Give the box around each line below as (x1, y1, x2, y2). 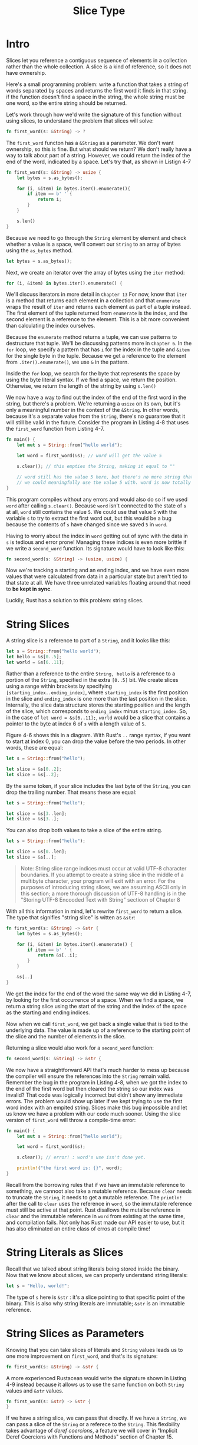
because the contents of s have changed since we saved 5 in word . (6, 520, 168, 528)
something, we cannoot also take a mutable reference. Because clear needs (6, 1187, 192, 1195)
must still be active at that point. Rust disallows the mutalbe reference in (6, 1206, 181, 1213)
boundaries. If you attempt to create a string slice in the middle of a (20, 871, 184, 878)
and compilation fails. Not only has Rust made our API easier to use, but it (6, 1219, 184, 1226)
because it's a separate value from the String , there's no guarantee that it (6, 413, 186, 420)
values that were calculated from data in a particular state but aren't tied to (6, 573, 187, 580)
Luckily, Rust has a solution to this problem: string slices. (6, 597, 144, 604)
